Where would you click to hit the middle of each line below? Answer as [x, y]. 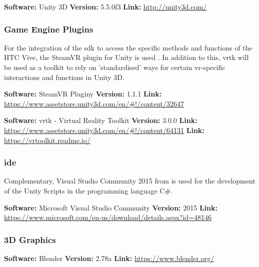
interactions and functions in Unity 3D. [64, 77]
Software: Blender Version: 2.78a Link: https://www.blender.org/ [109, 258]
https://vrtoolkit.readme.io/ [47, 140]
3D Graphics [30, 239]
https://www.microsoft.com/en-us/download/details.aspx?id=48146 [108, 217]
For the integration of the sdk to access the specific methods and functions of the [128, 47]
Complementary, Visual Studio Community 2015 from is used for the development [130, 181]
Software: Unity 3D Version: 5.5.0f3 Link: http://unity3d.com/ [105, 6]
